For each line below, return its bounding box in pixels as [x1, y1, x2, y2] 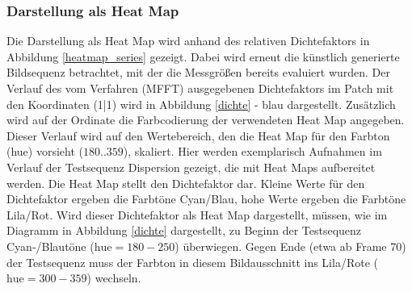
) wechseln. [86, 269, 141, 286]
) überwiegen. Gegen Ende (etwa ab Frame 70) [174, 237, 406, 254]
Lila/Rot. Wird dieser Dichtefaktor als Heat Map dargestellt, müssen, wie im [6, 206, 388, 223]
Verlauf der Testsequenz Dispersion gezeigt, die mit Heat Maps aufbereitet [6, 158, 376, 175]
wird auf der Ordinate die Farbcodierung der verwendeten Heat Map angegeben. [6, 111, 405, 128]
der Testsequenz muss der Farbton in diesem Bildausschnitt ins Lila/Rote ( [6, 253, 378, 270]
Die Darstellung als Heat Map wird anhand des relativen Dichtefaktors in [6, 32, 370, 49]
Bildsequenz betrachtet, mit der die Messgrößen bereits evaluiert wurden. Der [6, 64, 391, 81]
